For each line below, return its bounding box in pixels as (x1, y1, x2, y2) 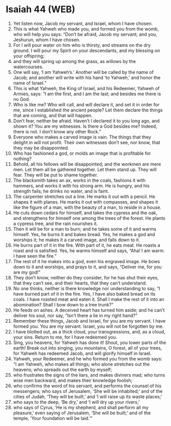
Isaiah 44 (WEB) (6, 4, 75, 15)
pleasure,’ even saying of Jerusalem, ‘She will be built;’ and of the (13, 410, 151, 416)
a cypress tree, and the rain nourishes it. (13, 220, 98, 226)
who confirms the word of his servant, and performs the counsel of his (13, 383, 162, 389)
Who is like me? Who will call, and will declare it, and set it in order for (13, 101, 160, 107)
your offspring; (13, 52, 45, 59)
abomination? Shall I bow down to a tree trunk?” (13, 301, 114, 307)
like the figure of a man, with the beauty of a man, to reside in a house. (13, 204, 162, 210)
